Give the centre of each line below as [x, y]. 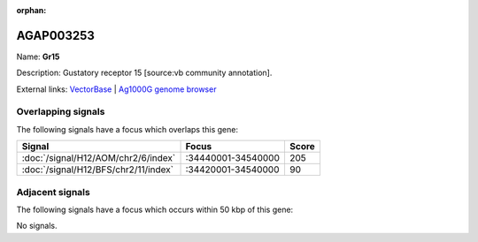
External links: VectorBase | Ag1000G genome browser [116, 89]
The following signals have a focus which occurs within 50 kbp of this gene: [155, 209]
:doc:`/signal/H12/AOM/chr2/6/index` [99, 158]
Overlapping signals [61, 112]
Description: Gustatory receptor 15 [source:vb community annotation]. [144, 73]
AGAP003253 [55, 35]
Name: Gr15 [38, 57]
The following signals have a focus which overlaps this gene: [127, 129]
